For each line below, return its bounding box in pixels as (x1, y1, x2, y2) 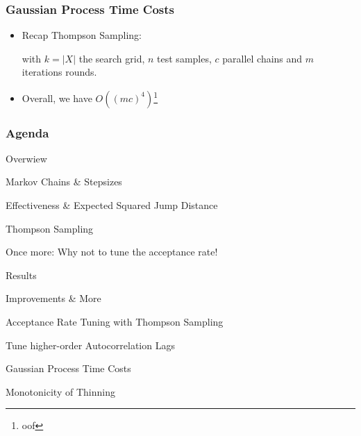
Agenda (6, 124, 49, 141)
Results (6, 267, 37, 282)
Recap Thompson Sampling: (22, 28, 142, 42)
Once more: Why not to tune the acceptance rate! (6, 244, 218, 259)
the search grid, (78, 51, 145, 65)
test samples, (157, 51, 212, 65)
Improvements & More (6, 291, 101, 305)
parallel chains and (222, 51, 303, 65)
